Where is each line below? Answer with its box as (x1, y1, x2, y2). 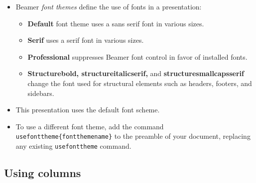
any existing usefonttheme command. (15, 141, 131, 151)
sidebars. (27, 88, 54, 98)
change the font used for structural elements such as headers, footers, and (27, 78, 252, 88)
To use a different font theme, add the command (15, 121, 164, 131)
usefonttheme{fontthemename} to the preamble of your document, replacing (15, 131, 251, 141)
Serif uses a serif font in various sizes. (27, 35, 144, 45)
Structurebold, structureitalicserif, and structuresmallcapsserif (27, 68, 244, 79)
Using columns (4, 165, 81, 181)
